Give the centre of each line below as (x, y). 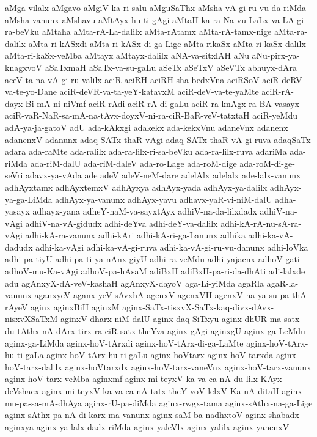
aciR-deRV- (284, 79)
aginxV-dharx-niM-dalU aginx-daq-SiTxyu (140, 319)
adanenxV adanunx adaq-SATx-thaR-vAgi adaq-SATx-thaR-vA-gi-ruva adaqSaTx (158, 139)
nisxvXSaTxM (31, 319)
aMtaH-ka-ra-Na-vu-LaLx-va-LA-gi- (239, 19)
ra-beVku (22, 31)
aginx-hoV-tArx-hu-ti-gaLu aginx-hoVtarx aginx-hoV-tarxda (160, 355)
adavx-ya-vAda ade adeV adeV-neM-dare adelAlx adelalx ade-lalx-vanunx (163, 175)
